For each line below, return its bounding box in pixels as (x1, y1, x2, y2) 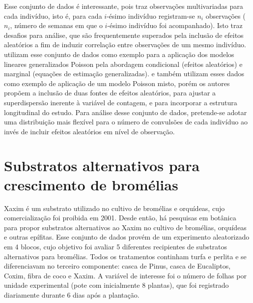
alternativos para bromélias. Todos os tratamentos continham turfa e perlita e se (4, 251, 247, 261)
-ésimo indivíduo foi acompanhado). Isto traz (107, 20, 243, 30)
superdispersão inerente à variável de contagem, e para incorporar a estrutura (4, 97, 237, 107)
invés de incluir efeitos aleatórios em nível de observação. (4, 126, 175, 136)
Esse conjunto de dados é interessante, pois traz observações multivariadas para (4, 1, 243, 11)
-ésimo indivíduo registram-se (107, 10, 195, 21)
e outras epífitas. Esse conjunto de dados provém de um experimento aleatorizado (4, 232, 250, 242)
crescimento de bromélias (4, 174, 178, 194)
